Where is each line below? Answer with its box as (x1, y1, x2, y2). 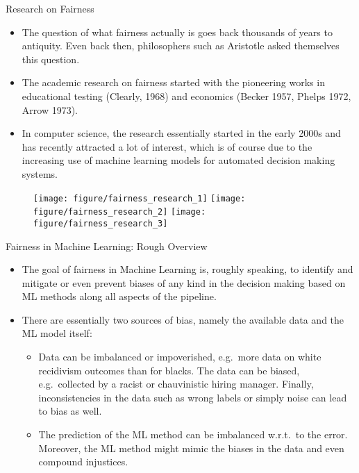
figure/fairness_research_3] (33, 218, 168, 229)
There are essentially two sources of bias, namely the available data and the (22, 312, 344, 326)
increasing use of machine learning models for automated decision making (22, 153, 335, 167)
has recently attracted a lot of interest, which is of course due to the (22, 139, 312, 153)
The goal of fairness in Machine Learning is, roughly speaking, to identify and (22, 262, 353, 276)
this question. (22, 51, 80, 66)
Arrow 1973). (22, 102, 78, 117)
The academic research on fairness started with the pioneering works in (22, 75, 325, 90)
